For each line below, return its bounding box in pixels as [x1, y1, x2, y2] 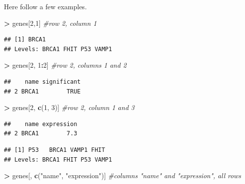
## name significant [4, 78, 81, 85]
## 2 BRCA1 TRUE [4, 88, 81, 95]
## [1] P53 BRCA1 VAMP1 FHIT [4, 146, 105, 153]
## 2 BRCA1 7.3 [4, 130, 77, 137]
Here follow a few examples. [4, 1, 87, 11]
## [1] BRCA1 [4, 36, 46, 43]
